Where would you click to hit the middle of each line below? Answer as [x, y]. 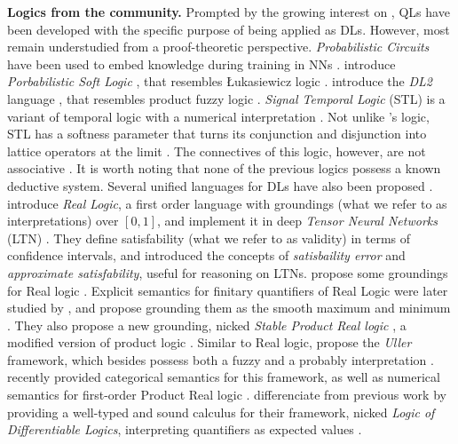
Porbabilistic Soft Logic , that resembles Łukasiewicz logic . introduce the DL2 [220, 81]
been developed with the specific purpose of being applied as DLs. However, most [229, 29]
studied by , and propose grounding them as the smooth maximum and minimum [229, 308]
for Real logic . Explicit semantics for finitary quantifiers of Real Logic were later [228, 290]
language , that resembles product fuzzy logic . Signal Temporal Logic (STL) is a [226, 98]
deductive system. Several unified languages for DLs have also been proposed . [220, 185]
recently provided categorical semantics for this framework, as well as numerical [224, 377]
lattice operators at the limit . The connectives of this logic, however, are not [217, 151]
